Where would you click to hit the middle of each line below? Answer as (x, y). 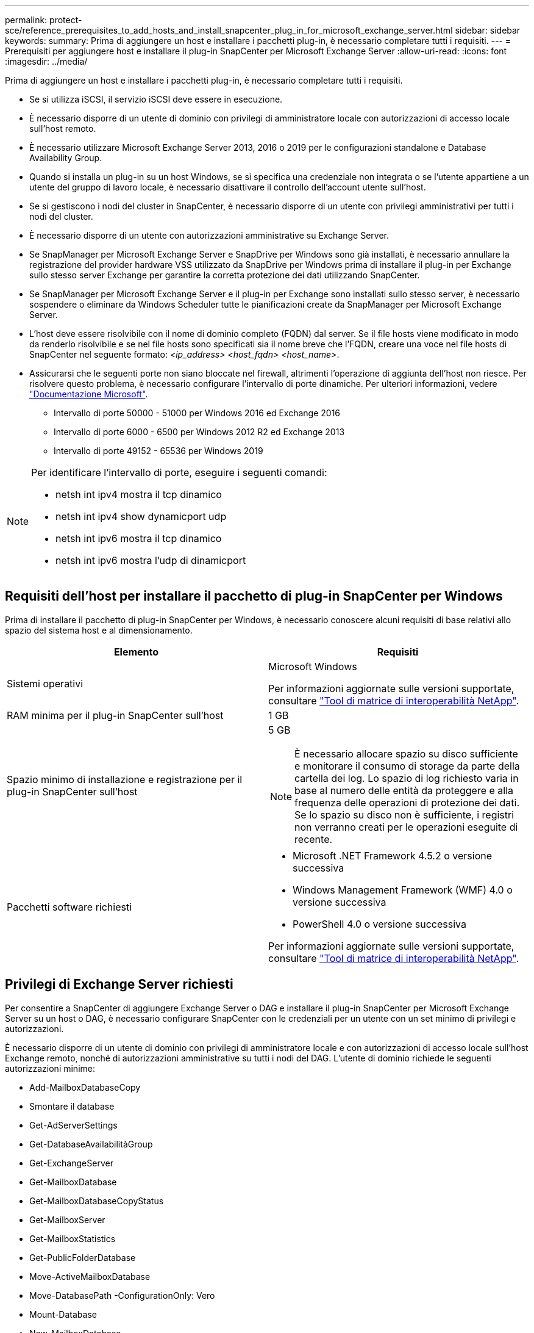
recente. (314, 839)
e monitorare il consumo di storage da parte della (407, 766)
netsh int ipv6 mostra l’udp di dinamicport (151, 560)
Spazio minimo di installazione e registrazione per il (125, 779)
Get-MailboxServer (67, 1219)
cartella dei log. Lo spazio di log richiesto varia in (407, 778)
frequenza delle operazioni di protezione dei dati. (407, 802)
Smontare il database (72, 1106)
